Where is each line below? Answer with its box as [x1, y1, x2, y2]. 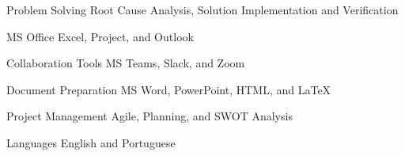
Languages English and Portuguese [6, 134, 176, 150]
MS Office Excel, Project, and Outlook [6, 28, 194, 44]
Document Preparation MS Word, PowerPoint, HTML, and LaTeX [6, 81, 331, 97]
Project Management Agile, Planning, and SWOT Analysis [6, 108, 293, 124]
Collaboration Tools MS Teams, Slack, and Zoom [6, 55, 245, 71]
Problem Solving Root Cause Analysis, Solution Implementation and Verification [6, 2, 399, 17]
